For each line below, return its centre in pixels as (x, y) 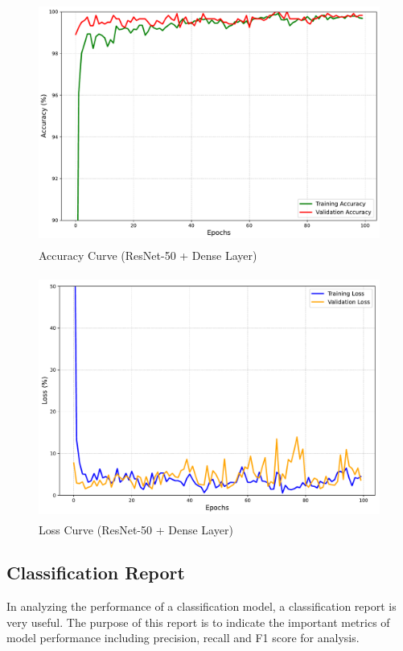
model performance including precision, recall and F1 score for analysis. (183, 638)
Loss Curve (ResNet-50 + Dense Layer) (136, 529)
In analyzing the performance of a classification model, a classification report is (201, 606)
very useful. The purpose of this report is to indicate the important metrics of (198, 622)
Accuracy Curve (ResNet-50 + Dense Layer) (148, 255)
